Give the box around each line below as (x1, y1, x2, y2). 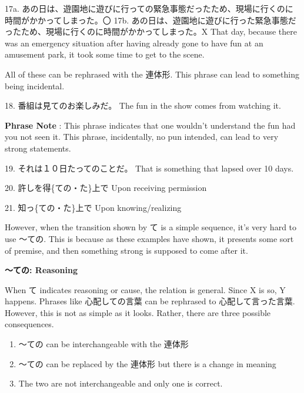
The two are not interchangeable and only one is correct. (18, 377, 223, 389)
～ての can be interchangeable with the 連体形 (18, 338, 189, 350)
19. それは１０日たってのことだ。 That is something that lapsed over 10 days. (5, 162, 294, 174)
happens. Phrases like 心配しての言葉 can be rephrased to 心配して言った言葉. (5, 295, 295, 307)
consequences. (5, 318, 54, 330)
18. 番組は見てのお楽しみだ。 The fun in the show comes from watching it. (5, 99, 281, 112)
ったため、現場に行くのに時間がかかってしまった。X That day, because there (5, 25, 298, 38)
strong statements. (5, 142, 71, 154)
